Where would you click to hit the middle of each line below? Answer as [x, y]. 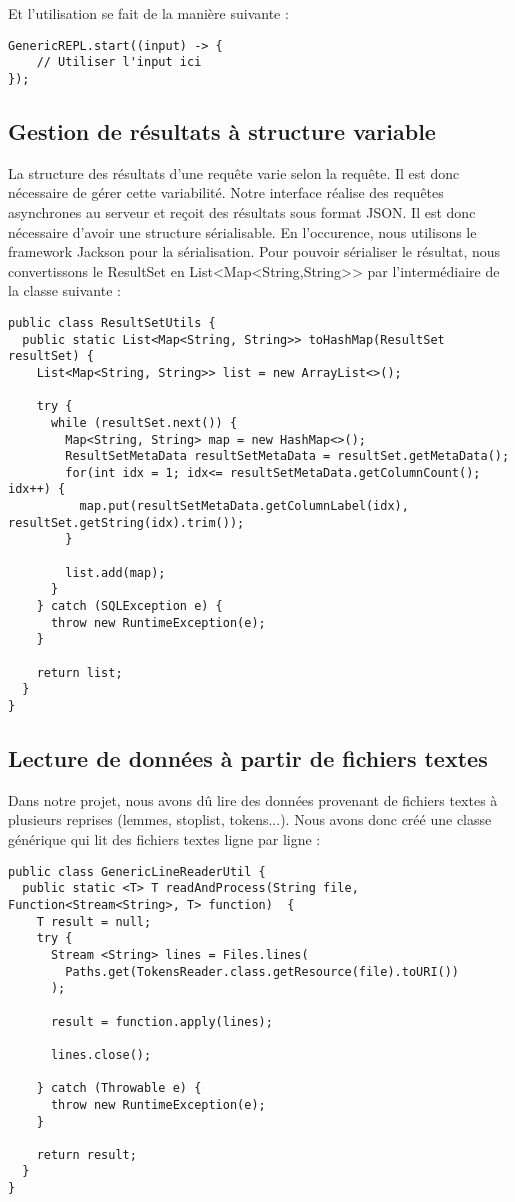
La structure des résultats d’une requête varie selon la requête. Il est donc [234, 172]
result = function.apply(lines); [161, 1021]
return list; [79, 672]
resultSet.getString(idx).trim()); [126, 522]
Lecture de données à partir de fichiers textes [248, 758]
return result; [86, 1154]
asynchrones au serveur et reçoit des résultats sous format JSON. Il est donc [242, 211]
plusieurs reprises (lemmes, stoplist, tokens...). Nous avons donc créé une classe [250, 819]
